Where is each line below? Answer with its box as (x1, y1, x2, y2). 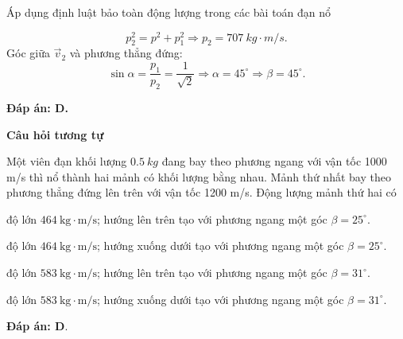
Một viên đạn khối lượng (6, 153, 127, 169)
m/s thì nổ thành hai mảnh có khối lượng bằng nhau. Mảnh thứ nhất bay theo (6, 168, 391, 185)
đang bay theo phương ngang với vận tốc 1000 (161, 153, 387, 169)
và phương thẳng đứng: (69, 45, 183, 61)
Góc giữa (6, 45, 50, 61)
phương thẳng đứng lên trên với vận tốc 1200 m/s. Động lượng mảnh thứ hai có (6, 184, 397, 201)
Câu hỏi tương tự (6, 126, 104, 142)
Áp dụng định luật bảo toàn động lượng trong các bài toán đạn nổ (6, 4, 331, 20)
